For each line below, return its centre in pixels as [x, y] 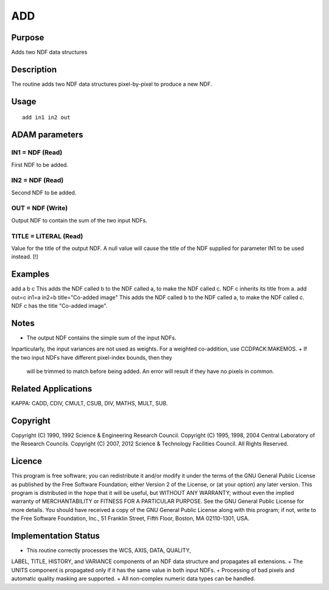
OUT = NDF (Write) [40, 208]
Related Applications [52, 389]
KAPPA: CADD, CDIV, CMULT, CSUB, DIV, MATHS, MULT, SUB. [90, 403]
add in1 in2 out [46, 118]
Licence [27, 461]
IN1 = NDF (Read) [37, 152]
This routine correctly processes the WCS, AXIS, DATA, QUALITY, [109, 550]
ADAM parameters [47, 135]
